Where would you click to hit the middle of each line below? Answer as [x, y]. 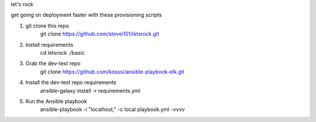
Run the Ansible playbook [56, 101]
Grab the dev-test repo [53, 64]
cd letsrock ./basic [62, 53]
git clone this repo [47, 26]
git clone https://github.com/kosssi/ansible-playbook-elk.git [112, 72]
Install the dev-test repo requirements [71, 82]
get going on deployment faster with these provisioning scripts [86, 15]
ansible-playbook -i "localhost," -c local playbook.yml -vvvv [112, 109]
